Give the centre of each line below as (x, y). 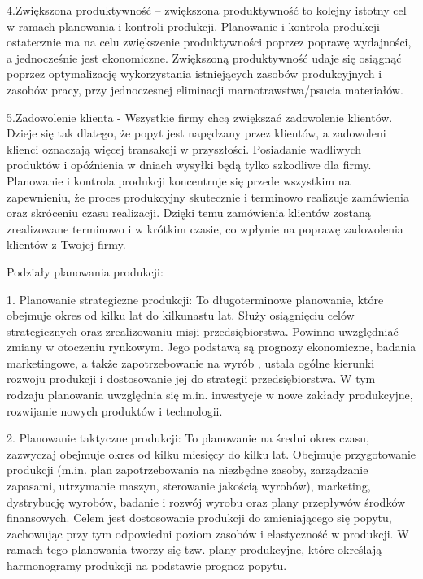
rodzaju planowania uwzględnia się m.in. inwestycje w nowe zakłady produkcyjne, (210, 395)
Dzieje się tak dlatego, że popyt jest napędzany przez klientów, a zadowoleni (196, 133)
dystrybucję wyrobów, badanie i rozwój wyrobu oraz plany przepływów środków (206, 501)
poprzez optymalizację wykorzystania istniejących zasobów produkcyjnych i (194, 74)
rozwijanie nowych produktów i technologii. (115, 410)
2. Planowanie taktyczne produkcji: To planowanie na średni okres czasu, (188, 438)
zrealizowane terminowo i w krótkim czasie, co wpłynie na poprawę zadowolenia (205, 228)
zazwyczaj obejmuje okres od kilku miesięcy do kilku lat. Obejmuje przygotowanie (211, 453)
